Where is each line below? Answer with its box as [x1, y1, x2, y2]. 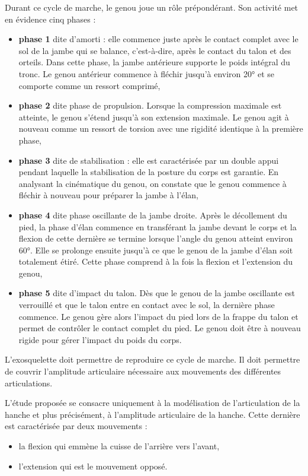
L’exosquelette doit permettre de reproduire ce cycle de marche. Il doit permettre [5, 353, 300, 366]
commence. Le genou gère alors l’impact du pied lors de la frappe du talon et [18, 310, 299, 322]
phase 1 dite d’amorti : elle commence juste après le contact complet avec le [18, 33, 299, 45]
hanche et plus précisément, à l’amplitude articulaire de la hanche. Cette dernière [5, 408, 300, 420]
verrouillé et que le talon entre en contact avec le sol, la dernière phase [18, 299, 275, 311]
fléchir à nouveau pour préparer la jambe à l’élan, [18, 189, 198, 201]
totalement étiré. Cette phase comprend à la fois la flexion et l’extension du [18, 255, 293, 268]
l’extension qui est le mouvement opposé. [18, 459, 168, 472]
